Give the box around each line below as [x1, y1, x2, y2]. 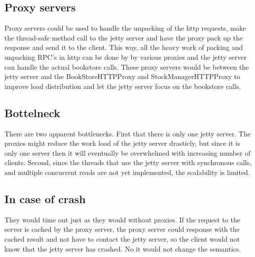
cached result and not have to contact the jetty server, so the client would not [4, 233, 240, 244]
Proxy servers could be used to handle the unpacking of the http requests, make [4, 23, 246, 33]
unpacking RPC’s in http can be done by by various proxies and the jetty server [4, 51, 247, 62]
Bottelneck [4, 105, 61, 120]
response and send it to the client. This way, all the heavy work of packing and [4, 42, 243, 52]
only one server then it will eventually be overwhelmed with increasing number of [4, 147, 251, 158]
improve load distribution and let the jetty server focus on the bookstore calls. [4, 81, 241, 91]
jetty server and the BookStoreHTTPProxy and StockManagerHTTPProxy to [4, 71, 241, 82]
